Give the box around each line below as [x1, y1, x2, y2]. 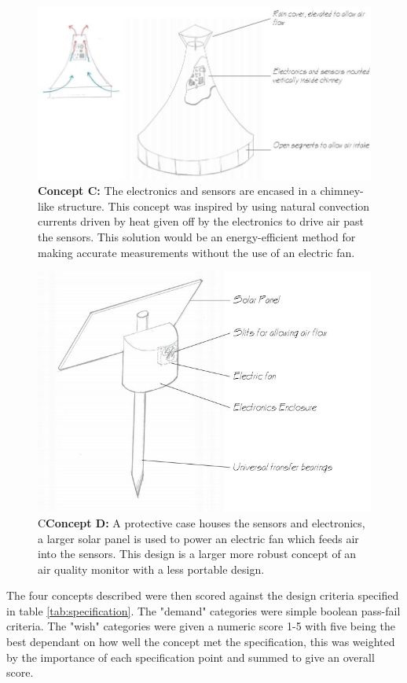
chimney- [320, 182, 364, 199]
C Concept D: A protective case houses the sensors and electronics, [38, 514, 365, 531]
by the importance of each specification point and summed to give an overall [6, 648, 375, 665]
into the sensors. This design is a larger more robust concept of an [38, 545, 357, 562]
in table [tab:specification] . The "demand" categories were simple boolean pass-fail [6, 602, 401, 619]
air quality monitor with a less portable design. [38, 560, 265, 577]
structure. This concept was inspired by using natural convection [57, 197, 370, 214]
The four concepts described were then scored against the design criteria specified [6, 587, 399, 604]
